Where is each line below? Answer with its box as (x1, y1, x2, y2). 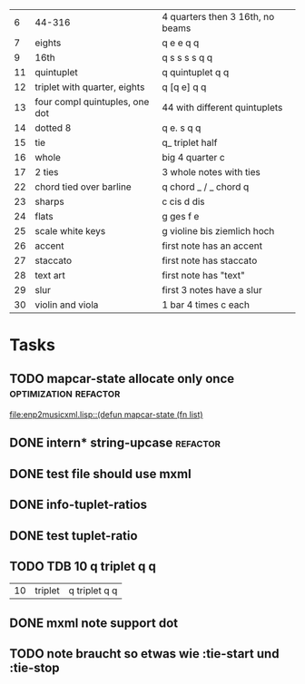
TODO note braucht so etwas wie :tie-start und (9, 646, 280, 661)
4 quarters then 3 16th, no (162, 11, 275, 23)
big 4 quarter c (162, 151, 225, 163)
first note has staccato (162, 254, 258, 267)
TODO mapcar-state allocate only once (9, 371, 234, 386)
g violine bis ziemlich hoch (162, 225, 275, 237)
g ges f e (162, 210, 200, 222)
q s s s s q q (162, 52, 213, 64)
